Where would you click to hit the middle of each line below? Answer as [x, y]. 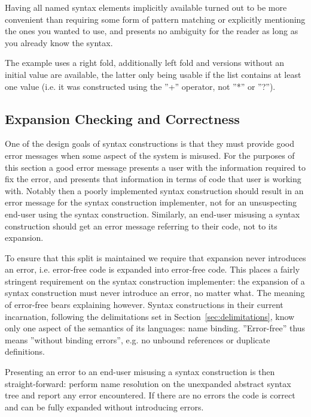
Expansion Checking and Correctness [122, 118]
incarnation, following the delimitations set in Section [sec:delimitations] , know [150, 316]
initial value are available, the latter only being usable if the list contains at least [153, 74]
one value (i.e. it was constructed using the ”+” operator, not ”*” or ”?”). [140, 86]
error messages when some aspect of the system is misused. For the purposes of [150, 155]
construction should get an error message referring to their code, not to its [141, 226]
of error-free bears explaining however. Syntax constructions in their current [144, 305]
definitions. [25, 351]
